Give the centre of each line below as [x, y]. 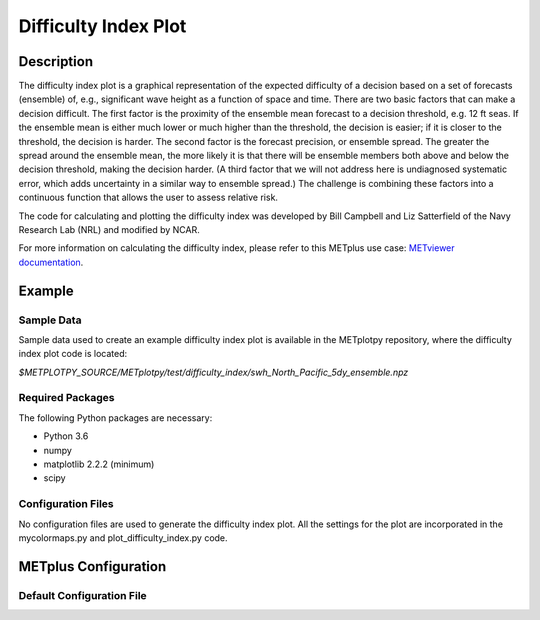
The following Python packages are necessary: [115, 417]
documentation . [51, 262]
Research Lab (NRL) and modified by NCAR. [109, 229]
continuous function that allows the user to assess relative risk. [148, 197]
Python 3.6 [66, 436]
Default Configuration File [82, 595]
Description [56, 61]
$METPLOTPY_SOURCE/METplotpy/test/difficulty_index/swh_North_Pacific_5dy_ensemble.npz [213, 372]
